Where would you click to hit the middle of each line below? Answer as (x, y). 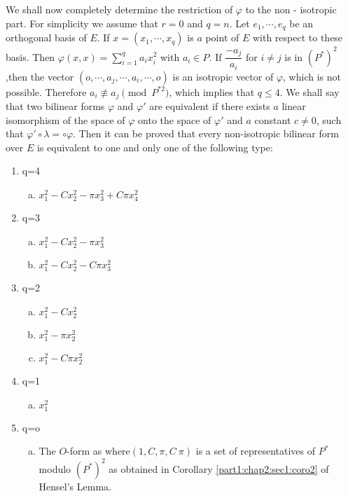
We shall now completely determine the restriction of (119, 9)
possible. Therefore (46, 91)
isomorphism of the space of (65, 119)
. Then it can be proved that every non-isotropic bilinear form (206, 133)
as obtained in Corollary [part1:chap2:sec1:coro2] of (219, 468)
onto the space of (175, 119)
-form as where (98, 451)
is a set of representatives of (256, 451)
